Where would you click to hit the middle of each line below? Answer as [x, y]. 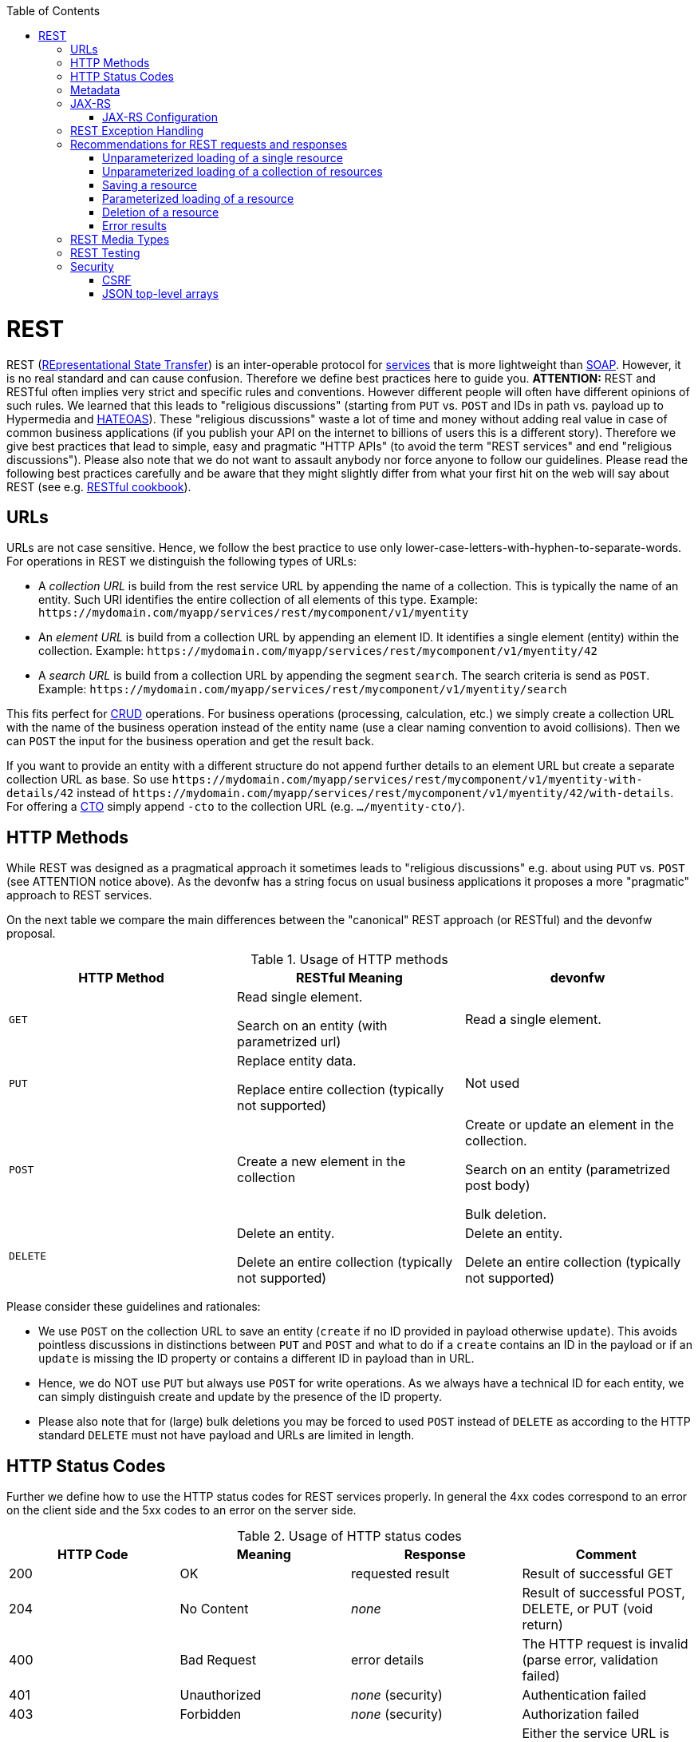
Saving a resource [150, 185]
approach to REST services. [79, 895]
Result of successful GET [597, 1574]
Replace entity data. [296, 1061]
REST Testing [105, 253]
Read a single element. [533, 1020]
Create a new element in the [321, 1162]
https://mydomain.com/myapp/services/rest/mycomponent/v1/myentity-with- [407, 780]
